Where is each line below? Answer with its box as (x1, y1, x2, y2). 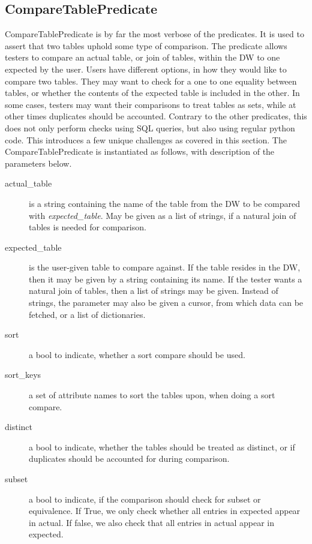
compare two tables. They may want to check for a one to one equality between (5, 74, 297, 87)
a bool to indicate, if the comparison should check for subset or (29, 492, 261, 505)
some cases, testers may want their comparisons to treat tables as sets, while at (5, 98, 296, 110)
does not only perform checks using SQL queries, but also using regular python (5, 121, 295, 134)
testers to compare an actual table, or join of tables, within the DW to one (5, 51, 280, 64)
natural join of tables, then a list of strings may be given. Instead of (29, 284, 278, 297)
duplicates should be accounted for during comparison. (29, 452, 230, 465)
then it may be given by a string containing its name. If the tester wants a (29, 272, 302, 285)
